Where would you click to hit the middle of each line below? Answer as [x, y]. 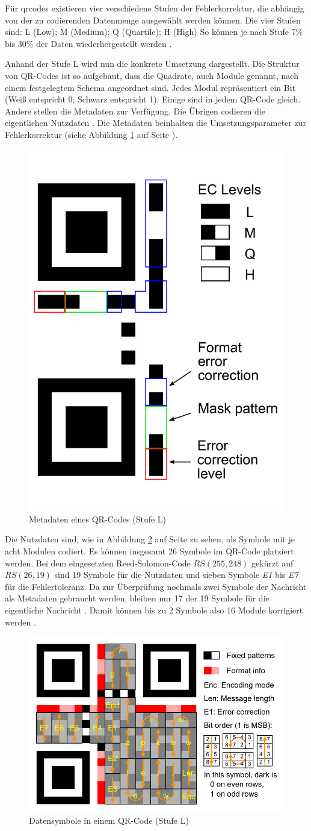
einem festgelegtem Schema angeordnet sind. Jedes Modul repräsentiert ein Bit [150, 87]
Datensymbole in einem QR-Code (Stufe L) [109, 820]
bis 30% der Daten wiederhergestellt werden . [88, 43]
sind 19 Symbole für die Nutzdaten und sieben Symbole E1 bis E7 [176, 575]
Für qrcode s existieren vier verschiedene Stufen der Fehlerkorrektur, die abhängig [155, 8]
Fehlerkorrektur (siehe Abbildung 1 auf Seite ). [91, 134]
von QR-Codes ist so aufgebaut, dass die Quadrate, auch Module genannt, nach [152, 75]
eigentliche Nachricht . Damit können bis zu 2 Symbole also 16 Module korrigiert [154, 610]
